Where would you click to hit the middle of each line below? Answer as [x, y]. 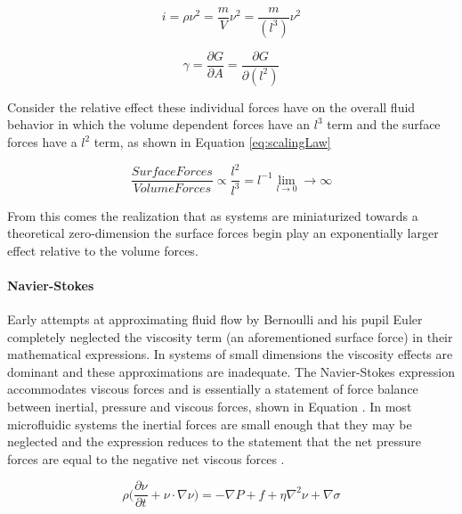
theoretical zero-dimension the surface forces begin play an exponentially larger [223, 233]
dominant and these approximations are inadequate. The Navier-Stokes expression [231, 371]
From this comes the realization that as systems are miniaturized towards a [213, 215]
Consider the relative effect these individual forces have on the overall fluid [211, 106]
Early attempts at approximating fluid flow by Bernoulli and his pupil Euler [215, 319]
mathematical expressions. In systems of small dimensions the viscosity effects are [230, 354]
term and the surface [384, 124]
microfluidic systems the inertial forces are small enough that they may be [210, 424]
